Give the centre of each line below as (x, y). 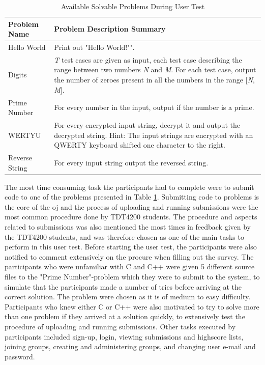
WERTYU (25, 135)
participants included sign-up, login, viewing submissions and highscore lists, (124, 336)
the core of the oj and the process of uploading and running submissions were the (131, 206)
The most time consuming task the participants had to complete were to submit (129, 187)
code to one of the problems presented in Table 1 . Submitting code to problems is (132, 197)
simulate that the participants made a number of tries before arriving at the (123, 286)
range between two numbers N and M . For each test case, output (155, 69)
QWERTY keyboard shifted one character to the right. (140, 145)
